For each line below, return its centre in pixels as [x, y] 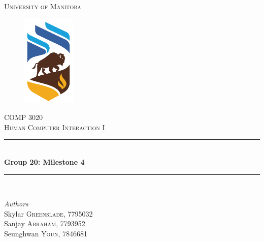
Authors [16, 204]
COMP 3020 [24, 117]
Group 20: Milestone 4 [44, 161]
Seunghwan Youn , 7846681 [46, 233]
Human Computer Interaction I [55, 127]
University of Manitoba [43, 6]
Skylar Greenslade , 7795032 [48, 213]
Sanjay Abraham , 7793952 [45, 223]
